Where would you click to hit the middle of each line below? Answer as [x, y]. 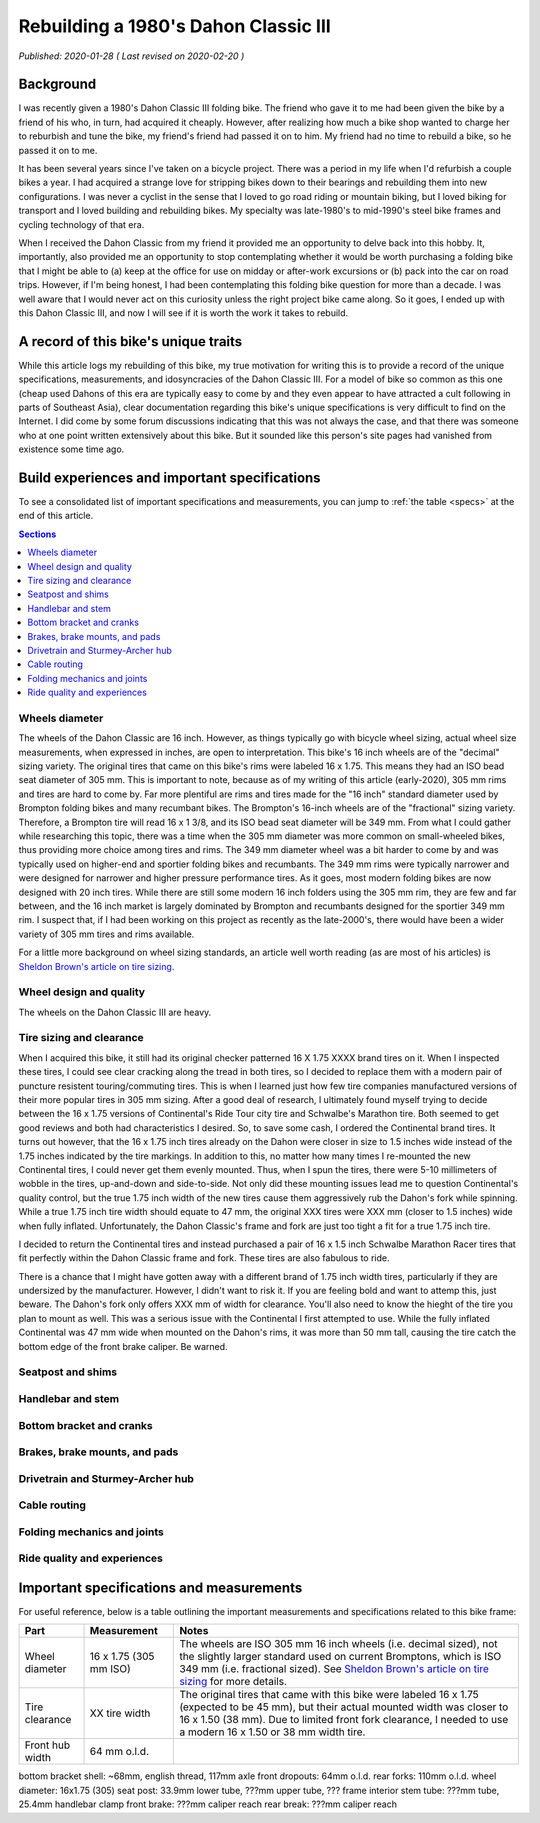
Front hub [47, 1745]
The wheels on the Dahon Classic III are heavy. [115, 1012]
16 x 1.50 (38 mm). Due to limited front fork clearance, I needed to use [344, 1720]
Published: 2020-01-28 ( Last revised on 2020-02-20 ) [131, 56]
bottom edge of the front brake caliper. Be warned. [123, 1346]
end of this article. [56, 516]
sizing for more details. [233, 1682]
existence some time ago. [71, 449]
